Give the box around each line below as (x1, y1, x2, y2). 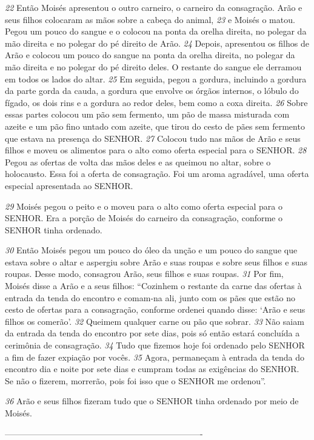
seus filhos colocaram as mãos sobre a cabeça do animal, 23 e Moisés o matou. (5, 13, 295, 25)
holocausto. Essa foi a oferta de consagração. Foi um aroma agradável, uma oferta (5, 167, 309, 180)
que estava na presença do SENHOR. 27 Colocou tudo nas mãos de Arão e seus (5, 132, 301, 144)
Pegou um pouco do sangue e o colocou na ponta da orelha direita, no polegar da (5, 25, 307, 38)
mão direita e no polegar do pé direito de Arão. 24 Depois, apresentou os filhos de (5, 36, 309, 49)
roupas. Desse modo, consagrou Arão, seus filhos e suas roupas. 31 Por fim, (5, 267, 284, 280)
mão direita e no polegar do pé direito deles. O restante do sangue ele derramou (5, 60, 302, 73)
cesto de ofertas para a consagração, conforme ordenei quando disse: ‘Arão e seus (5, 303, 306, 316)
